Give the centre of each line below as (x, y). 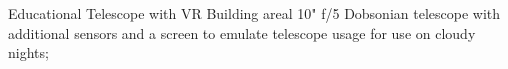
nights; (28, 52)
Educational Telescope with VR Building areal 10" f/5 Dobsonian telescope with (254, 13)
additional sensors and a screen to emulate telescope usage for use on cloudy (242, 32)
